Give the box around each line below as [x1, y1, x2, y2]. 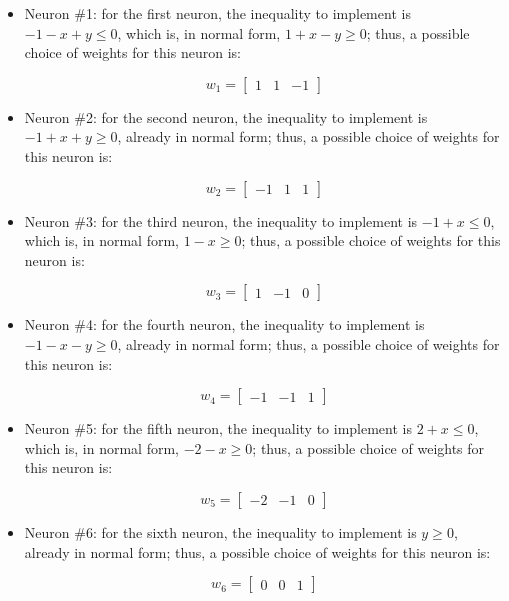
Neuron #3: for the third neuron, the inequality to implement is [24, 210, 418, 231]
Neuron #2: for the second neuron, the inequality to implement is [24, 106, 428, 127]
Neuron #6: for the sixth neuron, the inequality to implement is [24, 521, 417, 542]
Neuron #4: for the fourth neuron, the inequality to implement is [24, 314, 425, 335]
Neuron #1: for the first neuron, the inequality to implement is [24, 3, 411, 23]
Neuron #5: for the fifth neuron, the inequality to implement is [24, 418, 412, 439]
